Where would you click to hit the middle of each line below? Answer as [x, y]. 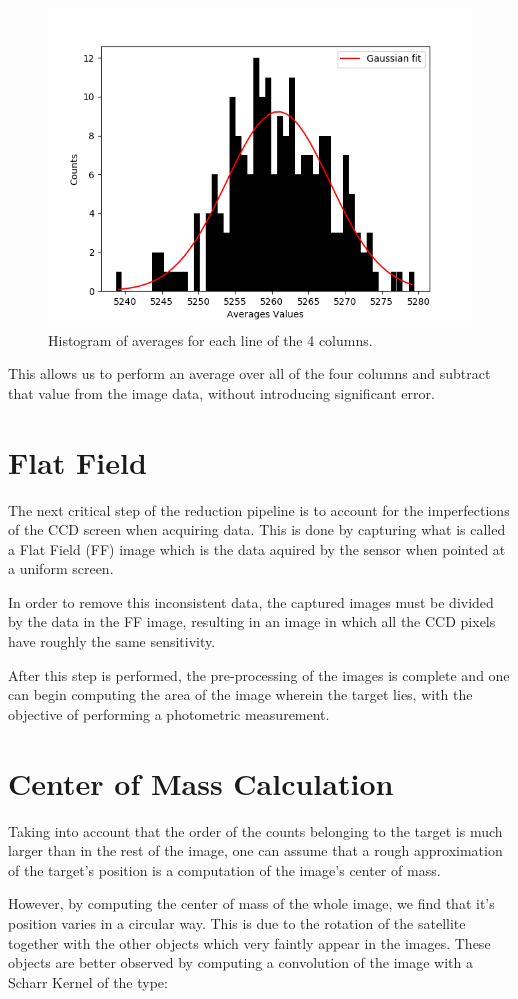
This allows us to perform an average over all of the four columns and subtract [249, 373]
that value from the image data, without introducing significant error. [221, 392]
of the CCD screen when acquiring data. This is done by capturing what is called [257, 529]
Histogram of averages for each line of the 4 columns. [210, 339]
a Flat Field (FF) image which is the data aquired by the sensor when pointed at [257, 548]
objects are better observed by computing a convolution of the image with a [240, 962]
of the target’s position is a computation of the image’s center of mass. [224, 869]
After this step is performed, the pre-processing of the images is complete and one [259, 674]
